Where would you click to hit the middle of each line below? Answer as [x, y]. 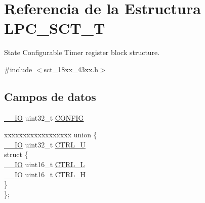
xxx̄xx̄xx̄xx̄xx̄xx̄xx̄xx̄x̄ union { [51, 135]
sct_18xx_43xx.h [71, 69]
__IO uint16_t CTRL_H [45, 174]
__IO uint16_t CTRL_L [45, 164]
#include [18, 69]
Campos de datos [50, 96]
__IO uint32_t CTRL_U [45, 144]
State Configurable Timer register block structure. [82, 52]
